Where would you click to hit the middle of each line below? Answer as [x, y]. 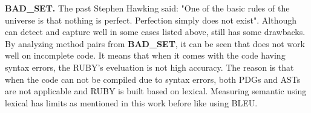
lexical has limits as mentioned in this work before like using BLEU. [131, 102]
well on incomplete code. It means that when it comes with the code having [145, 55]
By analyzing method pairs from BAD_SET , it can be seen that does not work [155, 43]
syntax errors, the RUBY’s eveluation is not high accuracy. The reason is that [149, 67]
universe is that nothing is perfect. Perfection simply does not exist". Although [151, 20]
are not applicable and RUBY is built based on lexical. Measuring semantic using [156, 91]
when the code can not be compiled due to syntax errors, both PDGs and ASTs [153, 79]
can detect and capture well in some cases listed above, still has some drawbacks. [155, 32]
